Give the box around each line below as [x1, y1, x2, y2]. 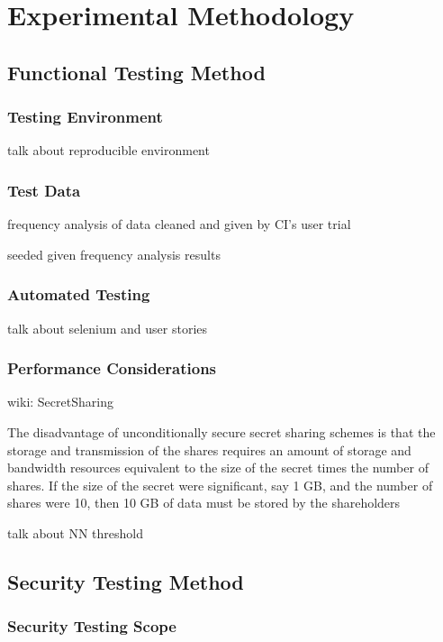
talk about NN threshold [7, 523, 144, 542]
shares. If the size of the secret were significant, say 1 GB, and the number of [7, 475, 433, 494]
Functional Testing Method [7, 58, 266, 86]
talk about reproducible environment [7, 141, 210, 160]
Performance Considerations [7, 357, 217, 380]
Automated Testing [7, 283, 150, 306]
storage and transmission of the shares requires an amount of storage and [7, 440, 411, 459]
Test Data [7, 179, 81, 201]
